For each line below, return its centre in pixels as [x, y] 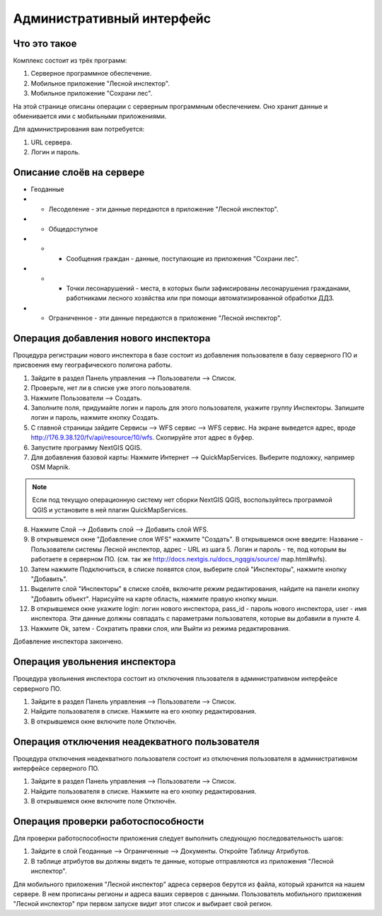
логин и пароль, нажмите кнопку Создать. [95, 418]
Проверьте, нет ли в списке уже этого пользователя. [111, 388]
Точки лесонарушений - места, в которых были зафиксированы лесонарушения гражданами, [208, 288]
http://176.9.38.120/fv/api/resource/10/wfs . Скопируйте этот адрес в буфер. [143, 437]
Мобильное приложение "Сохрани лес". [92, 93]
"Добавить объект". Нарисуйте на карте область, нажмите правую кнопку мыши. [155, 599]
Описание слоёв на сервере [79, 172]
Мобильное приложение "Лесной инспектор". [100, 83]
